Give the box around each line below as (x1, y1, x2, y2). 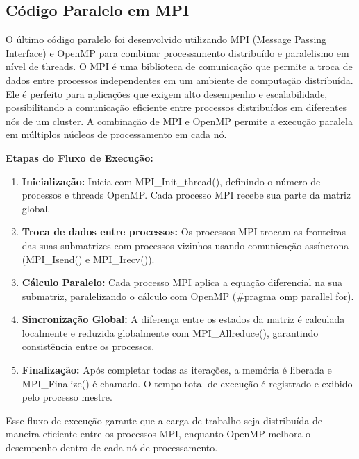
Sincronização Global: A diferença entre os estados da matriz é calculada (22, 312, 345, 326)
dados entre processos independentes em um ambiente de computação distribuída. (6, 72, 353, 87)
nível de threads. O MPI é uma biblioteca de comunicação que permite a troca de (6, 59, 353, 74)
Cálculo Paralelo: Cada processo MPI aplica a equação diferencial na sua (22, 275, 342, 290)
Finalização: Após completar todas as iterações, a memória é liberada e (22, 362, 332, 377)
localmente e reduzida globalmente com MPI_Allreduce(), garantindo (22, 325, 319, 340)
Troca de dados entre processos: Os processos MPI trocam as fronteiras (22, 224, 346, 239)
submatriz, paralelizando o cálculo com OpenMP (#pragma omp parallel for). (22, 288, 354, 303)
